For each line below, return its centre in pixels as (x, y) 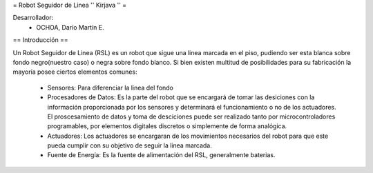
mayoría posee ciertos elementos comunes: (75, 72)
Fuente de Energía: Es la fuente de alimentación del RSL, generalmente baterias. (161, 155)
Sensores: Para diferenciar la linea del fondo (111, 88)
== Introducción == (40, 40)
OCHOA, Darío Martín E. (70, 27)
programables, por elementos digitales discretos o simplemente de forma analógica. (167, 126)
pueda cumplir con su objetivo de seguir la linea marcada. (130, 145)
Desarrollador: (33, 18)
